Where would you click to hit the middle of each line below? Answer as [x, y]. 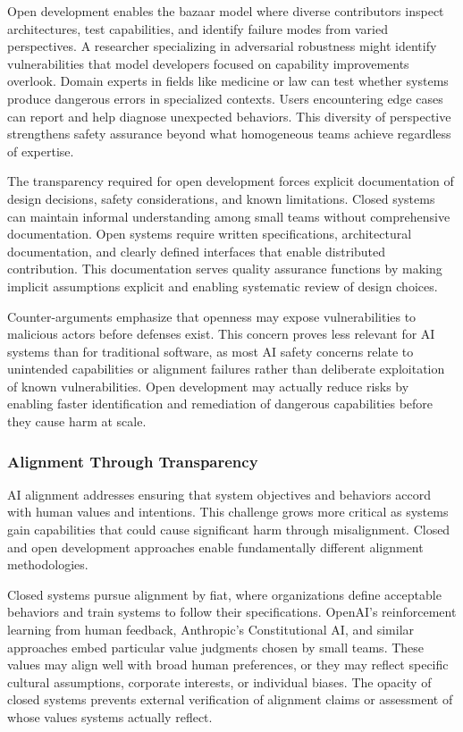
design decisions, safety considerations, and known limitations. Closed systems [221, 198]
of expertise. [41, 151]
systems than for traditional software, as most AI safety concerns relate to [210, 351]
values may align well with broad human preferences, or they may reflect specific [228, 665]
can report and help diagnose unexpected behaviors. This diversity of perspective [229, 116]
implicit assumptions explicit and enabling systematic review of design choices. [223, 286]
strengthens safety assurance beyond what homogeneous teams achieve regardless [229, 134]
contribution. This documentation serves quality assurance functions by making [225, 269]
